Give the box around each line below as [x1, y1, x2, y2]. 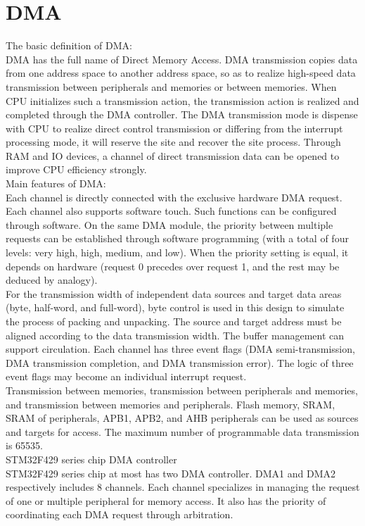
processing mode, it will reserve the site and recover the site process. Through [6, 134, 341, 149]
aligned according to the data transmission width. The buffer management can [6, 327, 345, 342]
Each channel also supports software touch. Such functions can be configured [6, 203, 337, 218]
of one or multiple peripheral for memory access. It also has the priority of [6, 493, 326, 508]
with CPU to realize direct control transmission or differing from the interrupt [6, 120, 343, 135]
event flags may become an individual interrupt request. [6, 369, 247, 384]
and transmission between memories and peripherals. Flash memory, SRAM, [6, 396, 335, 411]
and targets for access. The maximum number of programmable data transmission [6, 424, 359, 439]
